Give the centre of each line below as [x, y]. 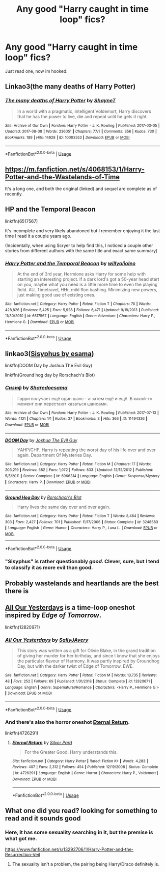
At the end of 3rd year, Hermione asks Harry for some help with [81, 274]
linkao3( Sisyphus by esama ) [50, 354]
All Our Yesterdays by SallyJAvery [47, 640]
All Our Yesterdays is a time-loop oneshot [70, 608]
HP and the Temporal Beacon [50, 209]
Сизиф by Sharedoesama [36, 388]
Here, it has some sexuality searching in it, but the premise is [79, 832]
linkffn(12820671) [23, 627]
